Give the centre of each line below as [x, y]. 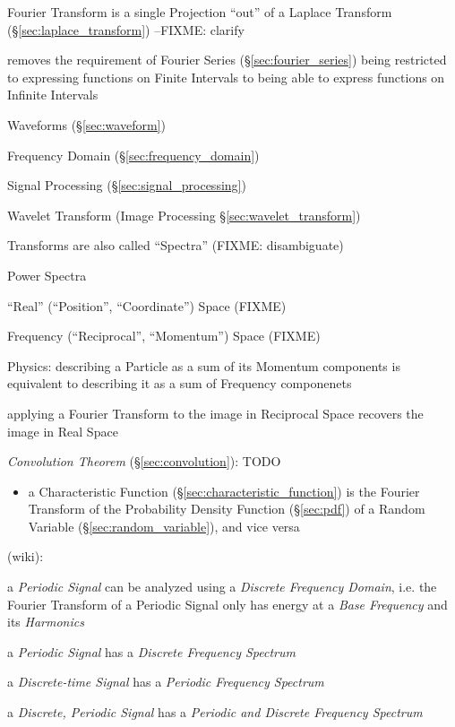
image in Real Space [63, 431]
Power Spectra [47, 275]
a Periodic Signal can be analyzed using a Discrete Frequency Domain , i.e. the [222, 587]
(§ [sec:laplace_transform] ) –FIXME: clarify [126, 29]
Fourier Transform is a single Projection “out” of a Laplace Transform [200, 12]
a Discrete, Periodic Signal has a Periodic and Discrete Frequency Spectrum [215, 712]
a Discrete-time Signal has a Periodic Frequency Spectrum [166, 682]
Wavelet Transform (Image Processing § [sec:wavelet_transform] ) [184, 215]
